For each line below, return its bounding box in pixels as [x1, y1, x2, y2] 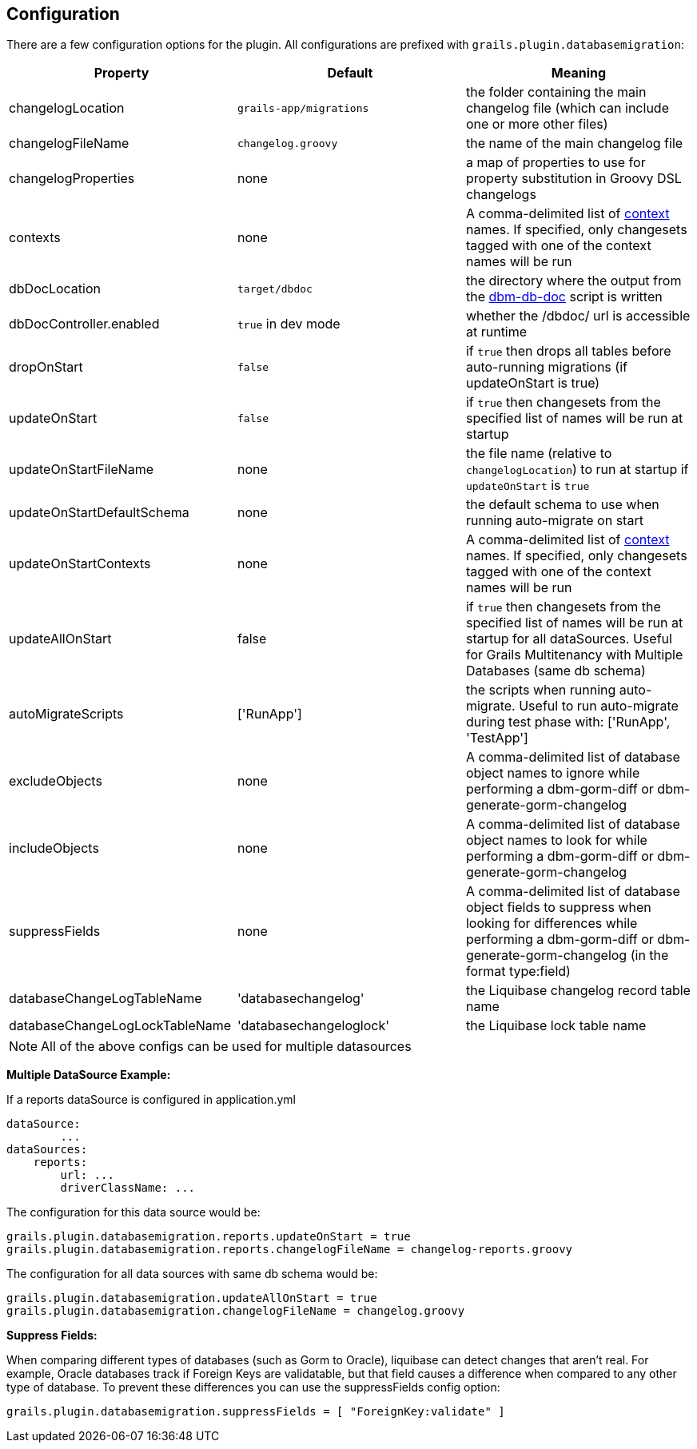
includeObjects [9, 840, 99, 857]
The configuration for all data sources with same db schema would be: [6, 1267, 378, 1281]
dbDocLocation [9, 281, 101, 297]
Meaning [551, 65, 607, 82]
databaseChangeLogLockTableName [9, 1017, 232, 1034]
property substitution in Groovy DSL [465, 170, 682, 187]
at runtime [465, 324, 528, 340]
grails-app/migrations [237, 102, 369, 114]
